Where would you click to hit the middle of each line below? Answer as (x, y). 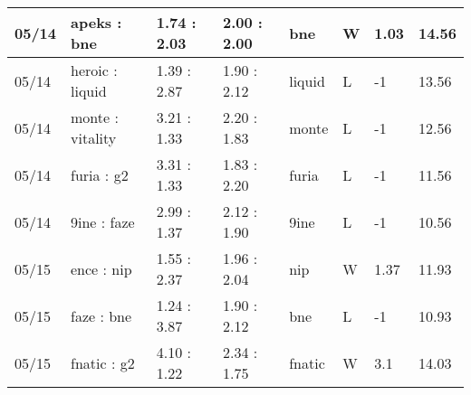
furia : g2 (100, 174)
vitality (94, 138)
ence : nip (101, 268)
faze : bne (101, 315)
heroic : (94, 70)
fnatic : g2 (103, 362)
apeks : (96, 22)
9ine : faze (103, 221)
